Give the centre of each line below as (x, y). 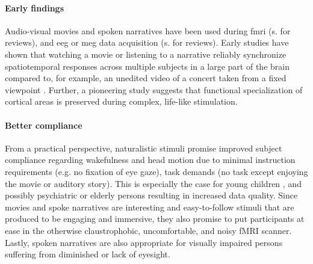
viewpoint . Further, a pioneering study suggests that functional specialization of (154, 89)
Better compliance (44, 125)
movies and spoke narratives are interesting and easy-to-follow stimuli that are (150, 207)
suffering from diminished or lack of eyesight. (88, 254)
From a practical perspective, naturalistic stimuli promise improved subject (144, 148)
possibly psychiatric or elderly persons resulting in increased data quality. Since (151, 195)
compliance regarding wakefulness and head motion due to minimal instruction (150, 160)
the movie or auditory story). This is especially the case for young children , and (153, 183)
